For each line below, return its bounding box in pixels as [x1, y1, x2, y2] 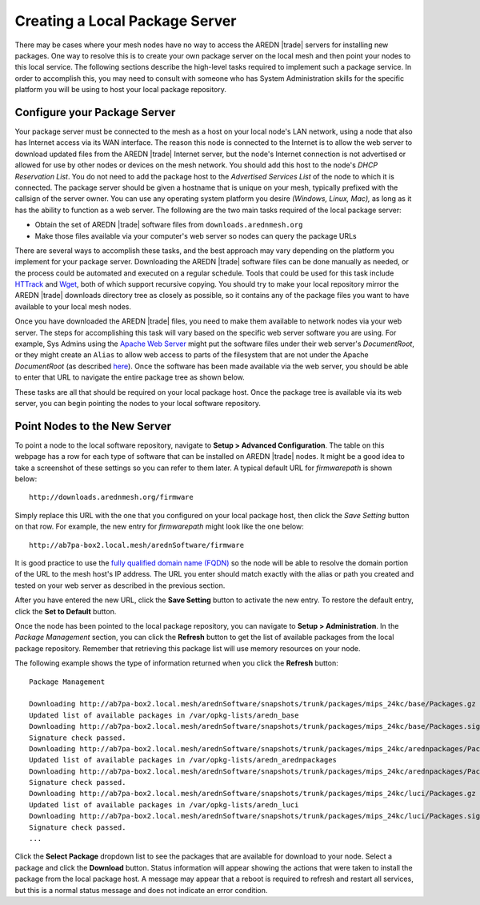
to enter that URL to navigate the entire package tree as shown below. [14, 372, 246, 382]
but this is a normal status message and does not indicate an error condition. [14, 885, 268, 895]
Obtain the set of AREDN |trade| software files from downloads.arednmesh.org [34, 220, 303, 230]
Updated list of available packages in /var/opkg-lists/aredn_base [29, 710, 299, 720]
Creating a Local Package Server [14, 12, 237, 30]
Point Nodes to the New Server [14, 419, 172, 432]
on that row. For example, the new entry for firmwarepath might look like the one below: [14, 521, 304, 532]
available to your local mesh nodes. [14, 301, 132, 312]
